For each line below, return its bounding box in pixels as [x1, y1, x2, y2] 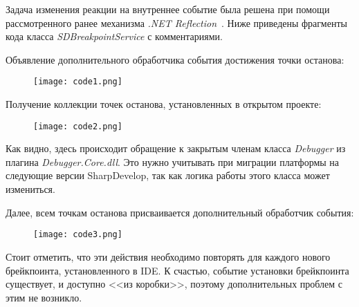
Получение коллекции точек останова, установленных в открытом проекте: [6, 97, 322, 111]
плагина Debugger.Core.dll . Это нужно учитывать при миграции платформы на [6, 154, 340, 169]
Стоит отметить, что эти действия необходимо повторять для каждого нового [6, 249, 331, 263]
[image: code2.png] [33, 121, 122, 131]
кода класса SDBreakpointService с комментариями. [6, 29, 223, 44]
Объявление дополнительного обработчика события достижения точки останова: [6, 52, 344, 66]
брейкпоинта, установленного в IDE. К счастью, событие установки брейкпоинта [6, 263, 349, 277]
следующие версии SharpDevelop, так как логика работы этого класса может [6, 168, 330, 183]
